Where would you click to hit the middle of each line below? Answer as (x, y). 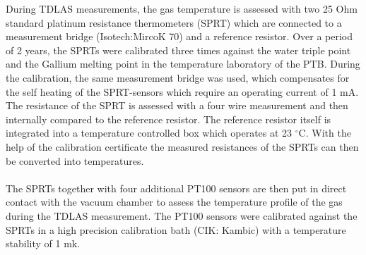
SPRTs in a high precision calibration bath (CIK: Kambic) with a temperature (176, 229)
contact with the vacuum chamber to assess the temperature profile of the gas (174, 202)
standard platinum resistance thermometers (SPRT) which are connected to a (174, 22)
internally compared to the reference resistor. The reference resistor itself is (169, 119)
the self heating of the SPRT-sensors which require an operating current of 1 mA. (182, 91)
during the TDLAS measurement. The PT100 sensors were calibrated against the (182, 215)
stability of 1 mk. (43, 243)
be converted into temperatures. (75, 160)
